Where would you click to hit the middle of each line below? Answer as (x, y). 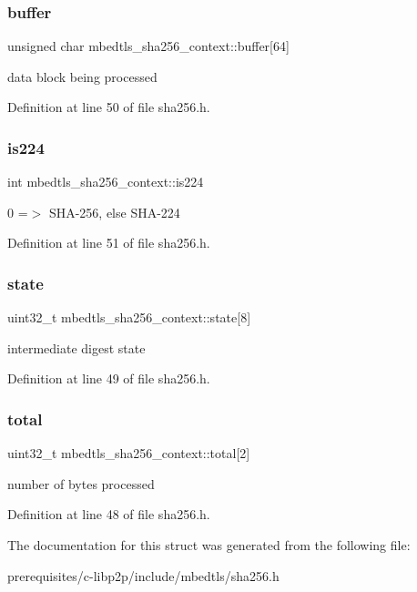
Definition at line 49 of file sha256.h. (109, 378)
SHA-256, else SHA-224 (114, 212)
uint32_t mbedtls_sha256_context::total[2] (129, 453)
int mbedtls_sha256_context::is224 (106, 182)
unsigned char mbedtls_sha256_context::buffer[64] (148, 46)
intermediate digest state (76, 347)
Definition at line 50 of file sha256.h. (109, 107)
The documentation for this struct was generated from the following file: (209, 545)
